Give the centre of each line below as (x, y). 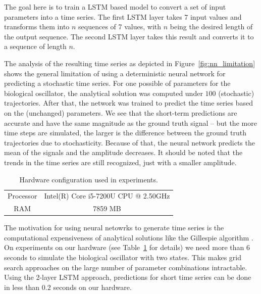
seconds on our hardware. (92, 287)
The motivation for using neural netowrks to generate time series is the (114, 228)
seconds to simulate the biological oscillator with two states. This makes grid (123, 257)
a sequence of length (35, 46)
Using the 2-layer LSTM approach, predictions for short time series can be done (128, 277)
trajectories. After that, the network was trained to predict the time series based (128, 103)
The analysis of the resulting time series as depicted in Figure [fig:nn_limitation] (130, 63)
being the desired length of (211, 27)
